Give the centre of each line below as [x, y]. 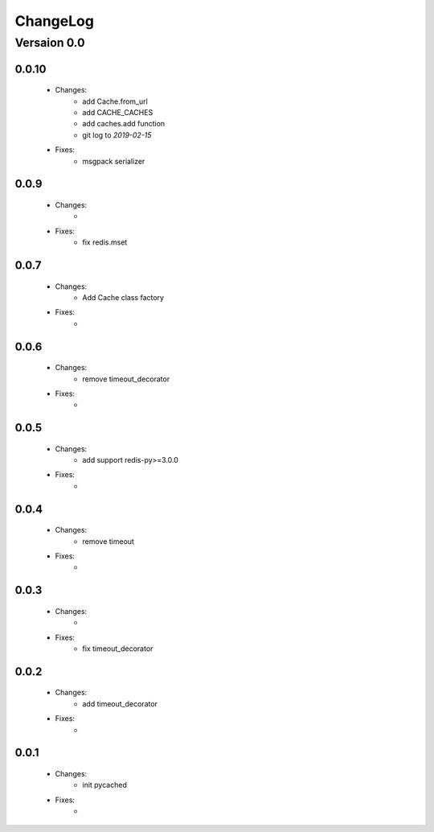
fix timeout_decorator [118, 649]
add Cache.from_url [115, 101]
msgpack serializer [114, 161]
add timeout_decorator [120, 703]
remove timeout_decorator [126, 379]
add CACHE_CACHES [118, 112]
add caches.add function [124, 124]
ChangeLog [54, 21]
